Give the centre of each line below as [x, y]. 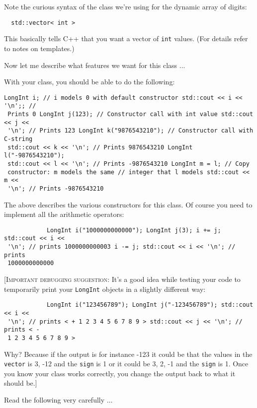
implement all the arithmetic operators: [64, 214]
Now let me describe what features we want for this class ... [95, 65]
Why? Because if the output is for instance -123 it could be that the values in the [128, 354]
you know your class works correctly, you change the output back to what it [120, 373]
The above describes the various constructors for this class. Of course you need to [128, 204]
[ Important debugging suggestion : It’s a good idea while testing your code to [122, 279]
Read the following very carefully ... [58, 400]
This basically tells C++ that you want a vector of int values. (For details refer [126, 38]
